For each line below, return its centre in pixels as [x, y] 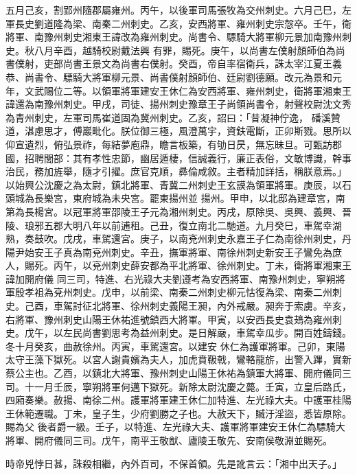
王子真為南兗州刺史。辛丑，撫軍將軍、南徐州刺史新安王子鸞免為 [188, 252]
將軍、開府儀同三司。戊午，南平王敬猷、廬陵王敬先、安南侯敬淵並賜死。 [169, 440]
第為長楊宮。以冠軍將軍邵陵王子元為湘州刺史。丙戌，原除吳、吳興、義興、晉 [178, 211]
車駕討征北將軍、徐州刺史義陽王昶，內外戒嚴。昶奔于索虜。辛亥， [202, 306]
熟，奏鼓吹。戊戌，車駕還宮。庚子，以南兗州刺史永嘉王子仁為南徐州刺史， [174, 239]
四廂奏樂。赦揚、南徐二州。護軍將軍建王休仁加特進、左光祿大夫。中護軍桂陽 [178, 400]
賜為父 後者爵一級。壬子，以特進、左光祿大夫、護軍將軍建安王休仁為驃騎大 [175, 427]
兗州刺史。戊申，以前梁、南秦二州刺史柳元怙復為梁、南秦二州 [193, 292]
